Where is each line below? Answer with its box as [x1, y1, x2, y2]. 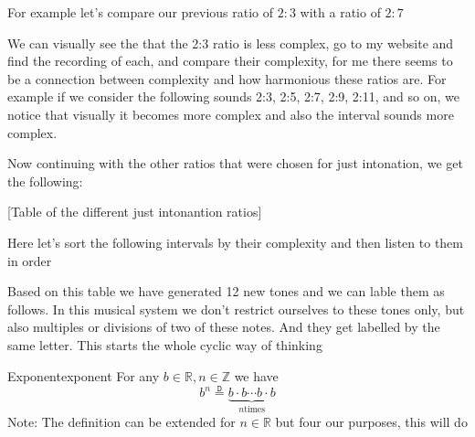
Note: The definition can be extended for [7, 411, 236, 431]
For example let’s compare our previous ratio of [7, 3, 274, 21]
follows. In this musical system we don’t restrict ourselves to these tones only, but [7, 299, 465, 318]
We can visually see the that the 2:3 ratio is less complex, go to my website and [7, 33, 454, 52]
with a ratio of [300, 3, 381, 21]
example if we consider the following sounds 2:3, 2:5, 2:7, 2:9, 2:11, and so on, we [7, 87, 459, 106]
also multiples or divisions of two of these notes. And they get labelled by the [7, 317, 440, 336]
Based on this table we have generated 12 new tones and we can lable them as [7, 282, 445, 301]
